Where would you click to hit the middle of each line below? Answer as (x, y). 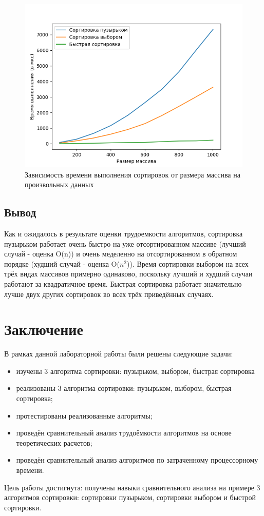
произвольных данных (59, 184)
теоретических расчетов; (54, 442)
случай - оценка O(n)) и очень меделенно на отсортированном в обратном (121, 254)
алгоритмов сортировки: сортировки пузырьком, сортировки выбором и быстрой (130, 497)
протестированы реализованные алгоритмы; (84, 415)
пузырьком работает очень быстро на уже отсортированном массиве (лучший (125, 243)
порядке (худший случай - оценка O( (62, 263)
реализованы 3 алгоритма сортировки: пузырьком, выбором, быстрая (124, 388)
